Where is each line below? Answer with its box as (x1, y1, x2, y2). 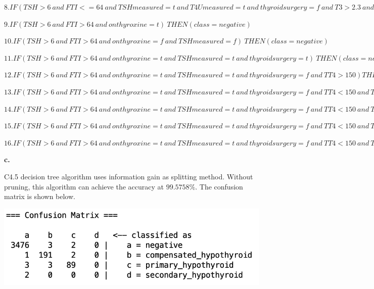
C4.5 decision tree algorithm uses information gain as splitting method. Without (4, 171, 253, 181)
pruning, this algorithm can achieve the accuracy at (4, 181, 164, 191)
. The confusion (195, 181, 243, 191)
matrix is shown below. (4, 191, 75, 202)
